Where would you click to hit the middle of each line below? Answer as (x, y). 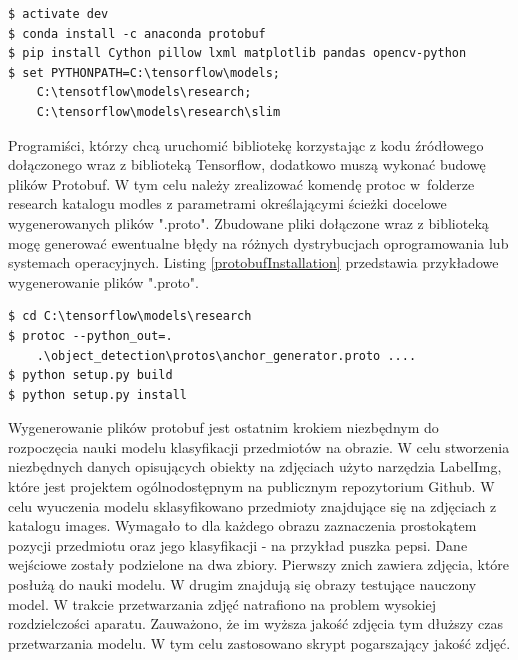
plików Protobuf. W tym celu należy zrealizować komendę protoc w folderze (241, 183)
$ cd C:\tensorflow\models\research (130, 316)
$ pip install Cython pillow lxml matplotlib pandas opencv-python (237, 53)
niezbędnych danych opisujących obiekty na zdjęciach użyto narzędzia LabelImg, (255, 466)
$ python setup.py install (97, 394)
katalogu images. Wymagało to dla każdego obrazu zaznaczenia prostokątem (242, 525)
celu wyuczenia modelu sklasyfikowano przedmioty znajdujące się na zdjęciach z (252, 505)
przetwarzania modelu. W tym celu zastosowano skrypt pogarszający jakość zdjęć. (259, 642)
